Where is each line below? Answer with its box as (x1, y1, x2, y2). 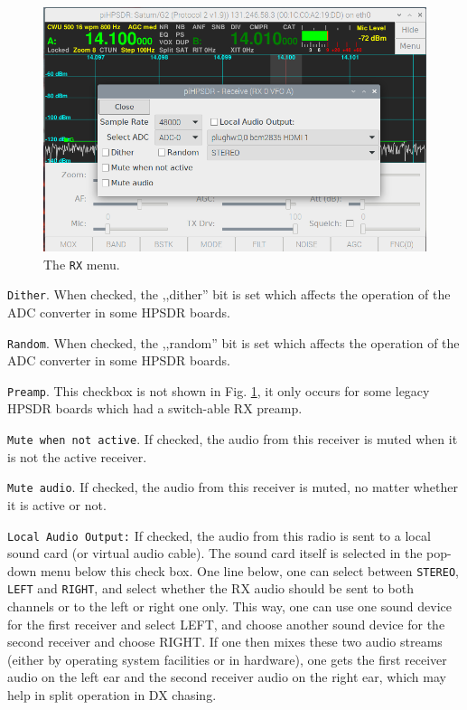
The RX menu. (43, 254, 120, 273)
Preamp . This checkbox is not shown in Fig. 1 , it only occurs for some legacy (7, 381, 430, 400)
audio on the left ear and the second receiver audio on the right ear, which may (7, 667, 446, 686)
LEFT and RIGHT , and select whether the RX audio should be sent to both (7, 579, 414, 598)
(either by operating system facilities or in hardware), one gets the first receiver (7, 649, 447, 668)
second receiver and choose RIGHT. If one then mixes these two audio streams (7, 632, 443, 651)
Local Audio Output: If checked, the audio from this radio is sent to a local (7, 525, 431, 544)
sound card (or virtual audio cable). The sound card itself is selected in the (7, 544, 423, 563)
